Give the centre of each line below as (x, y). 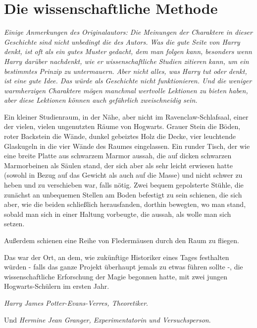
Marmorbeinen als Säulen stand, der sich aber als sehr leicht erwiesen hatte (118, 165)
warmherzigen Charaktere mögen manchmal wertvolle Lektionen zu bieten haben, (126, 90)
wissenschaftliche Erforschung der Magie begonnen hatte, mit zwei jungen (116, 276)
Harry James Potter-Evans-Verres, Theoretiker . (76, 302)
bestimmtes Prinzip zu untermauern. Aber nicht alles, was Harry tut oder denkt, (126, 71)
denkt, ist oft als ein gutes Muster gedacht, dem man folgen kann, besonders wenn (128, 51)
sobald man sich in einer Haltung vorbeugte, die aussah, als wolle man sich (118, 214)
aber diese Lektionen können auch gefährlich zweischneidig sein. (101, 100)
